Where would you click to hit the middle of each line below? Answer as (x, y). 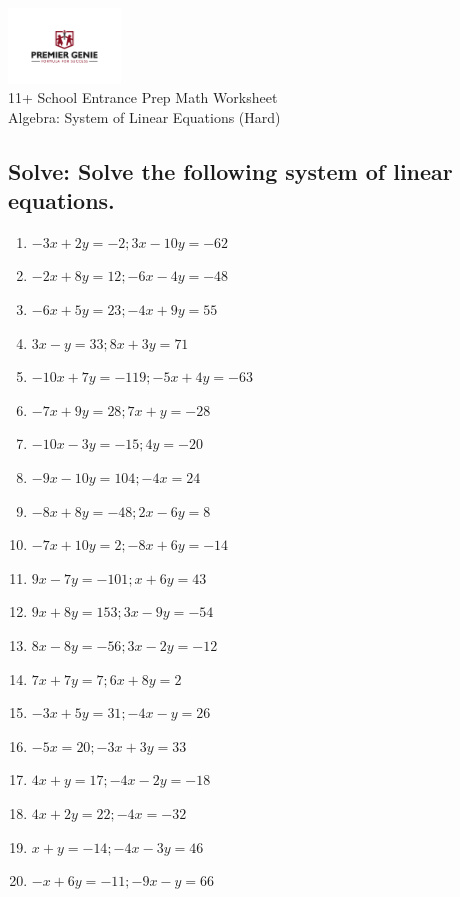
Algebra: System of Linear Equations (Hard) (144, 116)
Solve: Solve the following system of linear (230, 170)
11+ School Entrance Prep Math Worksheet (143, 97)
